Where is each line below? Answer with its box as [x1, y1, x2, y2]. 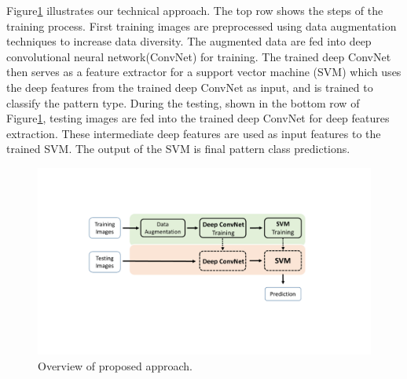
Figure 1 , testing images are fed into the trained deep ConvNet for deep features [6, 110, 390, 126]
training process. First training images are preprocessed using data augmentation [6, 17, 397, 34]
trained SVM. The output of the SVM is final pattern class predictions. [6, 140, 350, 157]
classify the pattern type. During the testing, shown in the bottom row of [6, 94, 360, 111]
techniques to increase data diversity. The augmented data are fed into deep [6, 33, 372, 49]
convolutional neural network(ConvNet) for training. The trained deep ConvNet [6, 48, 391, 64]
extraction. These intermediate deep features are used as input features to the [6, 125, 381, 141]
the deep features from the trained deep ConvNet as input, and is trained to [6, 78, 373, 95]
